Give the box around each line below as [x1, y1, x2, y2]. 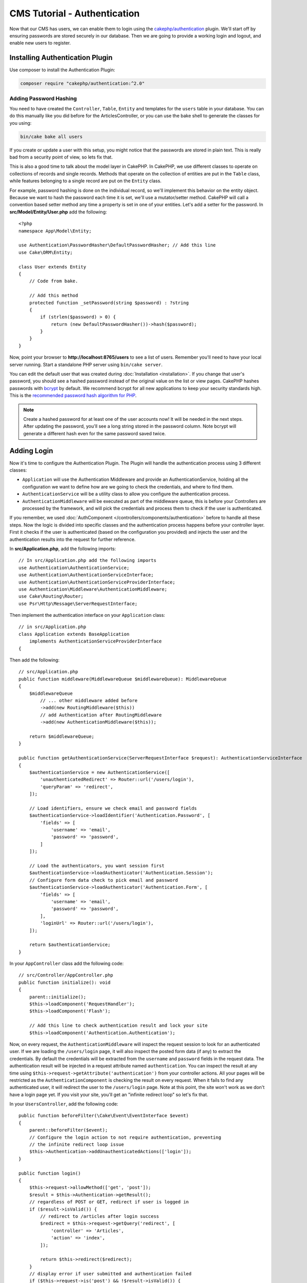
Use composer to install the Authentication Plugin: [9, 67, 115, 73]
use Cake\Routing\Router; [18, 593, 84, 599]
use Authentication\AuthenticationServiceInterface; [18, 572, 154, 578]
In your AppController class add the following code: [9, 960, 124, 967]
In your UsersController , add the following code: [9, 1101, 118, 1107]
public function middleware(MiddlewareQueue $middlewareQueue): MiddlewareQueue [18, 676, 227, 682]
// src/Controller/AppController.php [18, 973, 114, 978]
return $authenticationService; [29, 942, 111, 948]
